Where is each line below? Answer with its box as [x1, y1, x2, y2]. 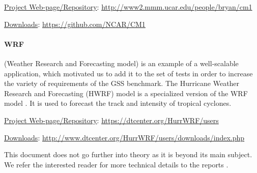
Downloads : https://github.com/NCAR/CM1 [4, 18, 146, 29]
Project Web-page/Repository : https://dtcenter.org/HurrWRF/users [4, 114, 219, 125]
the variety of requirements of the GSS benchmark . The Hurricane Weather [4, 78, 240, 89]
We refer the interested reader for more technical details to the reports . [4, 159, 229, 169]
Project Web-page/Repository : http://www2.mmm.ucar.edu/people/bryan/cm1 [4, 2, 252, 12]
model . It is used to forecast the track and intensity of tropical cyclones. [4, 98, 232, 108]
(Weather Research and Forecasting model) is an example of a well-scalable [4, 57, 239, 68]
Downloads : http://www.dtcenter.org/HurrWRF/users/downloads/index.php [4, 132, 245, 142]
